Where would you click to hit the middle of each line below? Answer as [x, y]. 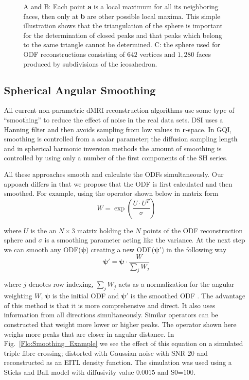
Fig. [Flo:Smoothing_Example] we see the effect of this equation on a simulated [124, 343]
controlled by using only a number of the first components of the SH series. [116, 158]
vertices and [158, 54]
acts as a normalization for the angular [176, 284]
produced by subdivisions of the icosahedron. [90, 63]
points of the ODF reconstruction [193, 230]
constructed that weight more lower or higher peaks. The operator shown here [120, 324]
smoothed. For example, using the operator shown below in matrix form [111, 193]
